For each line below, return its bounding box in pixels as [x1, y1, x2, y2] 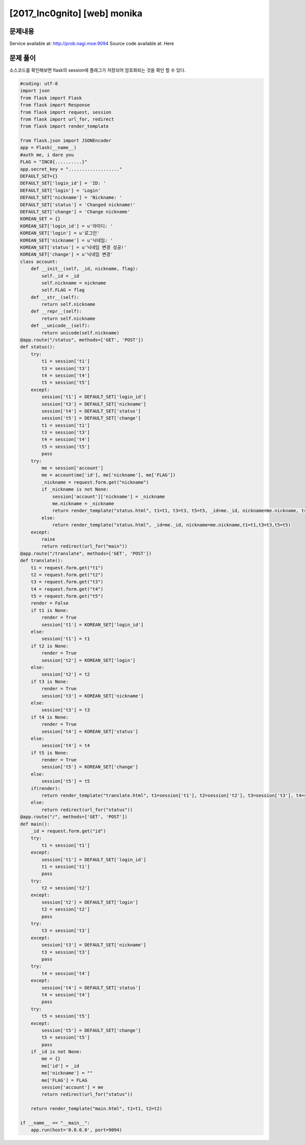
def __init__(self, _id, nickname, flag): [30, 266, 138, 272]
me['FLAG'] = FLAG [41, 1077, 87, 1083]
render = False [30, 600, 69, 606]
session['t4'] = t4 [41, 743, 90, 749]
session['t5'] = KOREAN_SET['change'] [41, 764, 138, 770]
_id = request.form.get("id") [30, 828, 106, 834]
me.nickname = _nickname [52, 501, 114, 506]
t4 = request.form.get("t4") [30, 586, 104, 592]
